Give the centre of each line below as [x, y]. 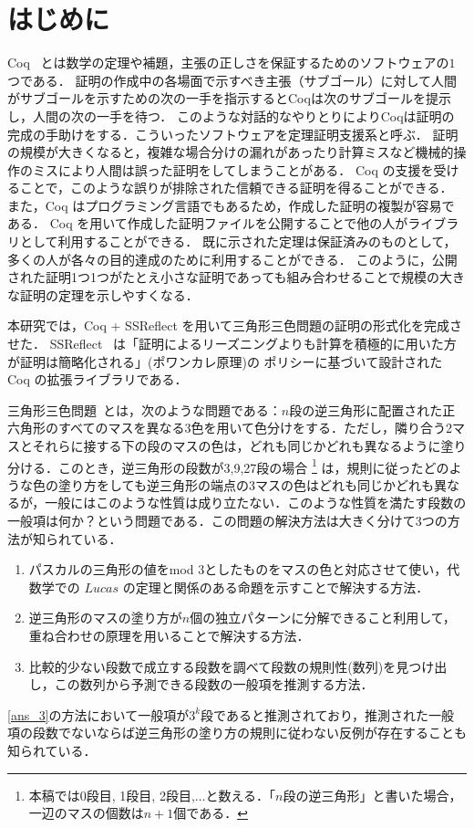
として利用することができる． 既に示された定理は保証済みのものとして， [238, 241]
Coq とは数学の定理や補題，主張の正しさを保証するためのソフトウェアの [228, 63]
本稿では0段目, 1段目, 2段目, [112, 795]
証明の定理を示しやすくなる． [109, 294]
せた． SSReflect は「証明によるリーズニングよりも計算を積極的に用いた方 [232, 344]
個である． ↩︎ [211, 813]
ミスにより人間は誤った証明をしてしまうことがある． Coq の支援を [233, 169]
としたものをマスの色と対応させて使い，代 [332, 569]
